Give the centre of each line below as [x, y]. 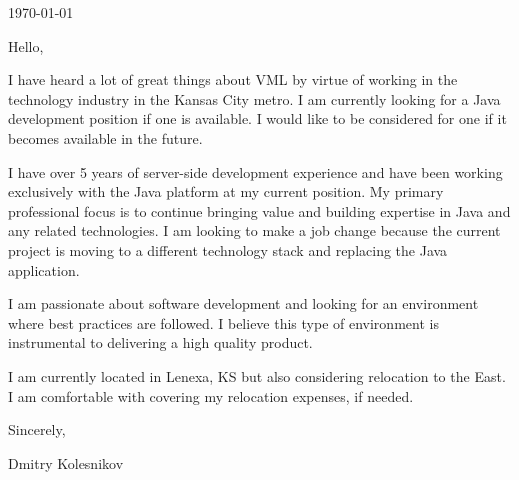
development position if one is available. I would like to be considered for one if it [257, 118]
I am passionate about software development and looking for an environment [243, 303]
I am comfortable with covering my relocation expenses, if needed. [211, 395]
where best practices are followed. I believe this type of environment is [223, 322]
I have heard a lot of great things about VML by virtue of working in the [233, 79]
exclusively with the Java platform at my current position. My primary [226, 191]
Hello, [26, 45]
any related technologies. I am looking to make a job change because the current [254, 230]
